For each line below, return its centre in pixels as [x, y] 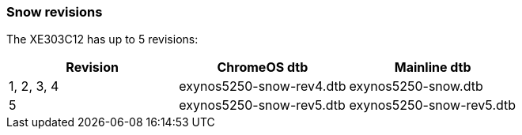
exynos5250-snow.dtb [416, 86]
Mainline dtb [433, 67]
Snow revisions [55, 12]
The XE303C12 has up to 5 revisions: [102, 39]
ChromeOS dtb [263, 67]
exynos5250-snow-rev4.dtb [263, 86]
